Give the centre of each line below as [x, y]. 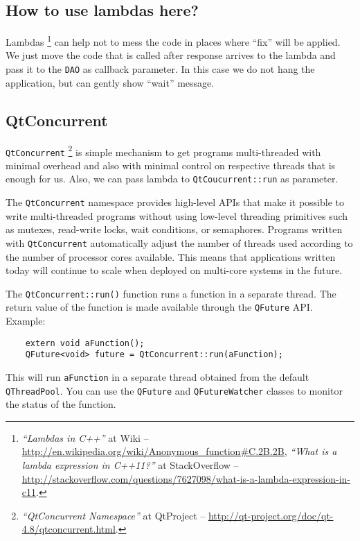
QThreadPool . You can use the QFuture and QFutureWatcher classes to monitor [174, 390]
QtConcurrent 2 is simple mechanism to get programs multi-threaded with [163, 151]
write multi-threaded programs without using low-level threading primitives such [177, 215]
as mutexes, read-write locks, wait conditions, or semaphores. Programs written [174, 229]
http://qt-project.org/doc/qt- [271, 515]
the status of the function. [61, 404]
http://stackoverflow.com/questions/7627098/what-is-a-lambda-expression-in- [186, 478]
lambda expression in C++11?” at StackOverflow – [130, 465]
